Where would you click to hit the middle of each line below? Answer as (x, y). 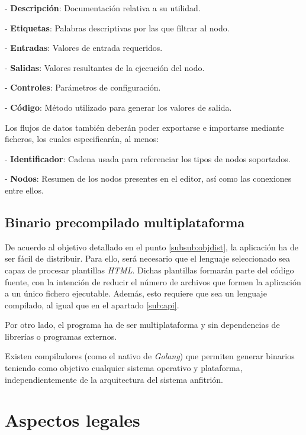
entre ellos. (24, 190)
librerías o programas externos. (61, 336)
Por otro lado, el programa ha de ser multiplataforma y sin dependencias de (142, 325)
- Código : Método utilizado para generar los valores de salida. (118, 107)
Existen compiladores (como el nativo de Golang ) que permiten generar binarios (150, 356)
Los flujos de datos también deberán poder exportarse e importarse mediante (144, 127)
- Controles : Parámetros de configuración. (83, 87)
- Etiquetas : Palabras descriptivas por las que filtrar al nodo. (117, 28)
